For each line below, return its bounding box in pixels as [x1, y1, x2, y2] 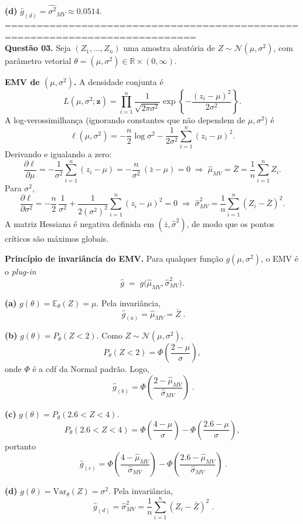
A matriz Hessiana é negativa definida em [5, 218, 154, 230]
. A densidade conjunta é [73, 76, 164, 88]
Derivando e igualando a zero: [5, 148, 112, 160]
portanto [5, 440, 36, 452]
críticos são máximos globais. [5, 232, 109, 245]
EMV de [5, 76, 40, 88]
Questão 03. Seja [5, 42, 71, 54]
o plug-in [5, 265, 36, 277]
